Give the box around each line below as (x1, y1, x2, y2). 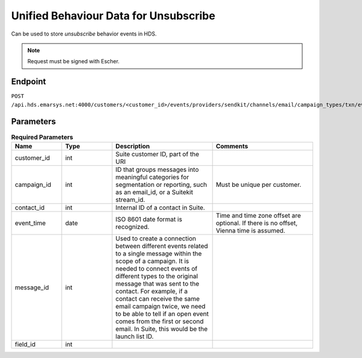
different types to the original (115, 272, 198, 280)
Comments (215, 142, 249, 150)
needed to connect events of (115, 264, 198, 272)
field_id (14, 340, 36, 348)
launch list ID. (115, 332, 154, 341)
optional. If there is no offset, (215, 219, 298, 227)
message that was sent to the (115, 279, 200, 287)
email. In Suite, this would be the (115, 324, 208, 333)
